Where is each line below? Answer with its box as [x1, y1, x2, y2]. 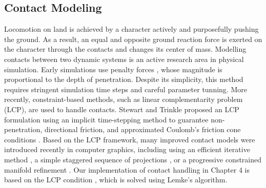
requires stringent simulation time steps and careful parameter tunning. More [4, 83, 247, 94]
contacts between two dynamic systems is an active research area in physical [4, 53, 244, 64]
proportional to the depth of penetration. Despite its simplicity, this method [4, 74, 243, 85]
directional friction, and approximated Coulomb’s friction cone [45, 124, 241, 135]
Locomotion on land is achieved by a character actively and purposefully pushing [4, 24, 259, 34]
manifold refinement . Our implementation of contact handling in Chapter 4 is [4, 164, 250, 175]
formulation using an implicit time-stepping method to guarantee [4, 114, 209, 124]
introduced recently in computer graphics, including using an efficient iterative [4, 144, 250, 155]
